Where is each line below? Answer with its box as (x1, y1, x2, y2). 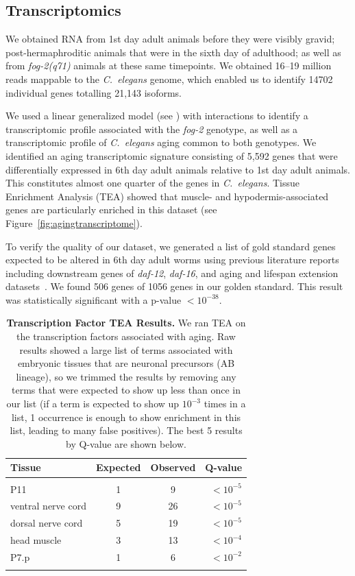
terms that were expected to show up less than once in (12, 383, 241, 397)
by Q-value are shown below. (66, 436, 186, 451)
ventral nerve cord (10, 499, 86, 513)
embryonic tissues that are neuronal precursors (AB (17, 356, 235, 370)
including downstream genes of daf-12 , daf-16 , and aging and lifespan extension (5, 265, 339, 280)
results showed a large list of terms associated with (19, 342, 233, 357)
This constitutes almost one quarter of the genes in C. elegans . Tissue (5, 176, 300, 190)
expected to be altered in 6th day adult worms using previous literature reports (5, 252, 339, 267)
